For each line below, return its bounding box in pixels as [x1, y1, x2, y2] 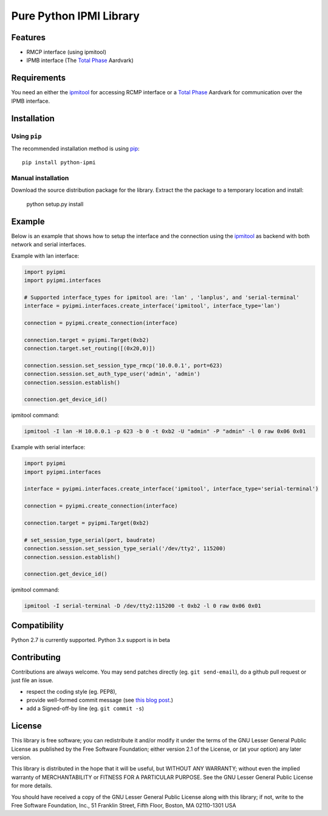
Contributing [11, 652, 61, 663]
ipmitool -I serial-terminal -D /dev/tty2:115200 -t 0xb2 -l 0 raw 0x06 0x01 [24, 602, 261, 610]
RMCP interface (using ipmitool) [26, 49, 106, 56]
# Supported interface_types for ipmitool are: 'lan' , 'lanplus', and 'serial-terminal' [24, 294, 300, 301]
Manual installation [11, 174, 69, 183]
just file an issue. [11, 677, 54, 684]
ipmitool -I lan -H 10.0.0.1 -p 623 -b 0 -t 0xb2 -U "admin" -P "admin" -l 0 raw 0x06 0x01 [24, 428, 306, 435]
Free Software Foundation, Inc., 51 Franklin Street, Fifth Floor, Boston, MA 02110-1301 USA [11, 801, 236, 809]
